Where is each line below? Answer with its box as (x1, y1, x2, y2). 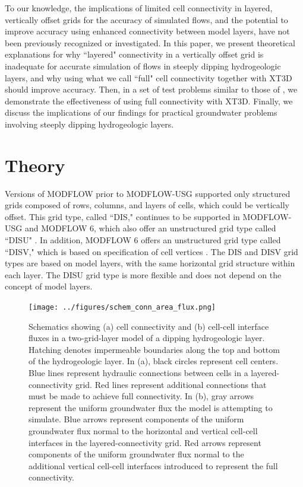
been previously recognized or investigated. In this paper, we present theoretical (5, 36, 295, 49)
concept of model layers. (5, 280, 93, 292)
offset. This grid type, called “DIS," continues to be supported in (5, 210, 240, 222)
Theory (5, 152, 65, 177)
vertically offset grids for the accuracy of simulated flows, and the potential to (5, 13, 288, 26)
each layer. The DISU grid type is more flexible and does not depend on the (5, 268, 282, 281)
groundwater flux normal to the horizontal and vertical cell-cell (29, 425, 258, 437)
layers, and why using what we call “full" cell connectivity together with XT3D (5, 71, 292, 84)
